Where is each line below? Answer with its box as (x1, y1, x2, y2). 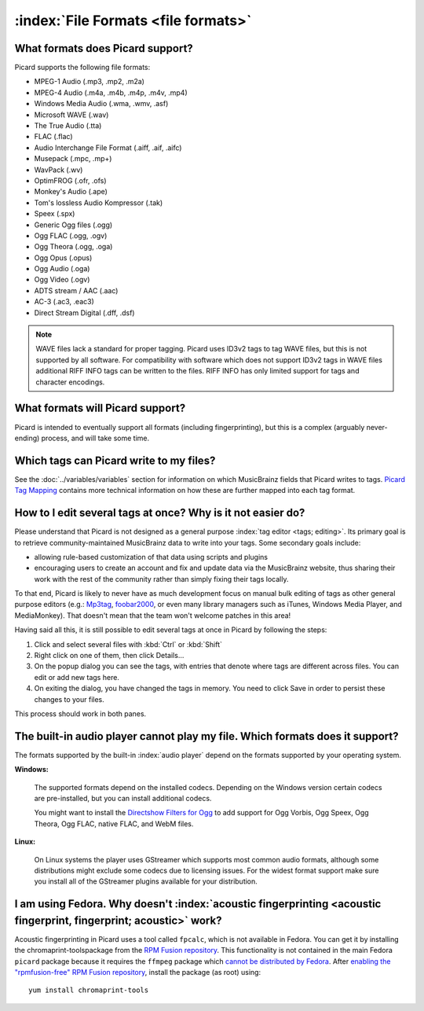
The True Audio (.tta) (34, 121, 102, 131)
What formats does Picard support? (14, 42, 194, 55)
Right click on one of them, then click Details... (34, 651, 185, 660)
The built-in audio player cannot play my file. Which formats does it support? (14, 730, 399, 743)
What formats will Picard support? (14, 402, 186, 415)
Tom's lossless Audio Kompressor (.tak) (34, 197, 163, 208)
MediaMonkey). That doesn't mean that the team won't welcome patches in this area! (14, 610, 291, 620)
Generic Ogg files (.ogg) (34, 220, 113, 230)
